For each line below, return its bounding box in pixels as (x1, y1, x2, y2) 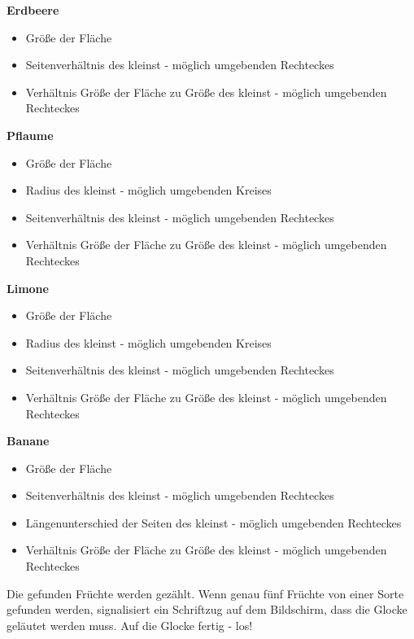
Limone (7, 279, 49, 296)
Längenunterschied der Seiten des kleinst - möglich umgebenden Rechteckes (25, 514, 402, 531)
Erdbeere (7, 2, 59, 18)
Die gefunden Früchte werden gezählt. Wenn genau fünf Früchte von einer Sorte (7, 584, 404, 602)
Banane (7, 432, 50, 449)
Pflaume (7, 126, 54, 143)
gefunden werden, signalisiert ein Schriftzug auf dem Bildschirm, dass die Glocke (7, 601, 407, 618)
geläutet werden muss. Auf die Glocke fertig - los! (7, 616, 253, 633)
